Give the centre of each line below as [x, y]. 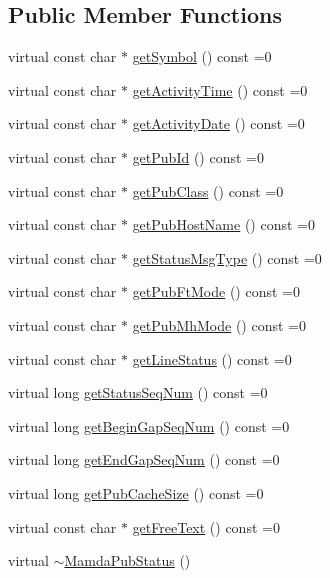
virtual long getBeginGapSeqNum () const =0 [149, 425]
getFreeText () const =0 [206, 526]
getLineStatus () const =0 [212, 358]
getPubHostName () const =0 [223, 224]
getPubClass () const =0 [208, 190]
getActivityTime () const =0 [220, 89]
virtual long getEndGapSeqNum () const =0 [144, 459]
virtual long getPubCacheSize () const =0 [136, 492]
